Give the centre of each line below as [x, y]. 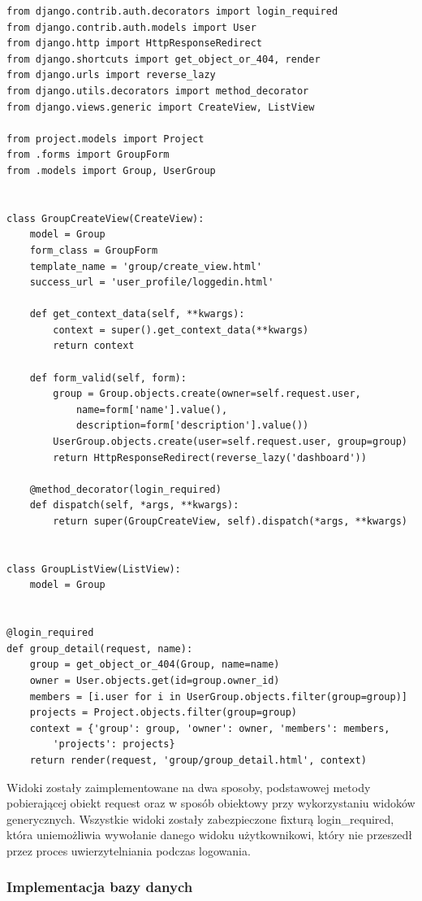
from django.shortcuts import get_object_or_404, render [164, 59]
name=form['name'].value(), [152, 409]
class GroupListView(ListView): [94, 569]
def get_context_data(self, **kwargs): [137, 314]
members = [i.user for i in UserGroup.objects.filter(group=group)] [218, 696]
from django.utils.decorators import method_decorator [158, 91]
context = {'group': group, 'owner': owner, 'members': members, [210, 728]
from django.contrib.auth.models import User [131, 27]
